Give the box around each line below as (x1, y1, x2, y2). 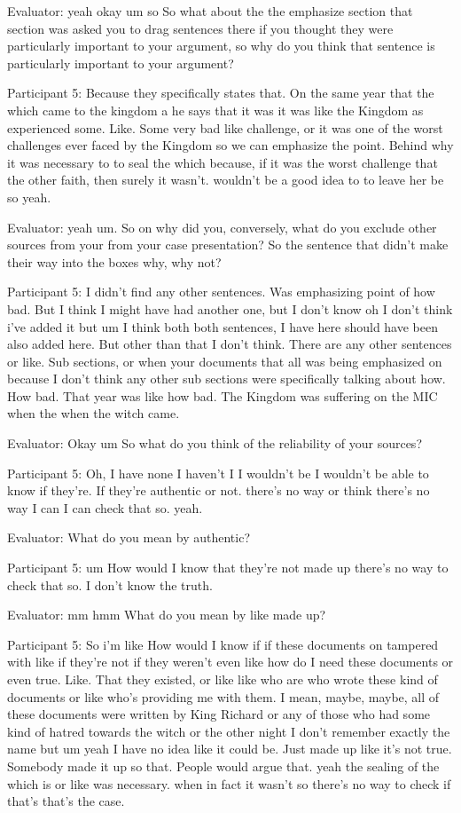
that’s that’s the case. (7, 792, 125, 810)
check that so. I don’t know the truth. (7, 575, 213, 594)
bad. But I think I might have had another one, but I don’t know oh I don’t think (7, 299, 453, 318)
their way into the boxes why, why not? (7, 252, 222, 271)
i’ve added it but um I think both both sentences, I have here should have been (7, 317, 438, 335)
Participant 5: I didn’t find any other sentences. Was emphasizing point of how (7, 282, 435, 301)
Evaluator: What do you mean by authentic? (7, 528, 251, 547)
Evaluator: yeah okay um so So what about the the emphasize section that (7, 2, 413, 20)
